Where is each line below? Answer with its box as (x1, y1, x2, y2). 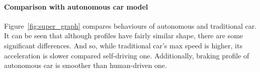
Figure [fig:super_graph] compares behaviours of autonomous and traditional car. (4, 20, 257, 31)
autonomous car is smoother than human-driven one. (4, 60, 167, 70)
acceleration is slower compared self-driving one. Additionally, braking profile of (4, 50, 249, 60)
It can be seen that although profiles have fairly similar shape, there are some (4, 30, 243, 41)
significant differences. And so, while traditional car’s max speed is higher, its (4, 40, 242, 50)
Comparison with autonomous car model (4, 1, 148, 12)
